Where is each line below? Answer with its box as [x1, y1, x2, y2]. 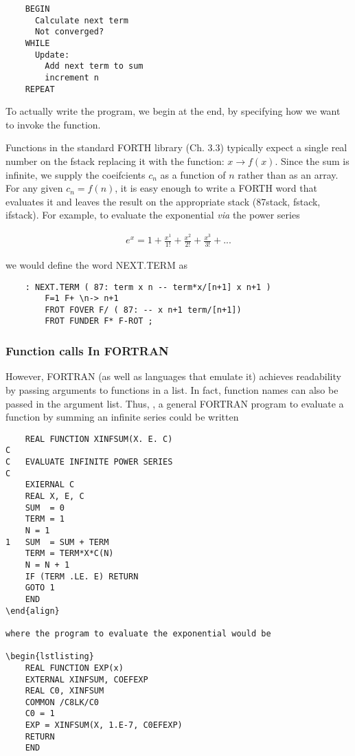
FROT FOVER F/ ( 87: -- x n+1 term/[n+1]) [45, 304, 242, 315]
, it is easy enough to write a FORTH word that [115, 181, 317, 195]
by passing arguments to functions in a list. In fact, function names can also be [5, 382, 339, 397]
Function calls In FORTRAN [5, 342, 169, 359]
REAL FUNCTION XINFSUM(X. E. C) [25, 434, 173, 444]
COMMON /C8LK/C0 [25, 697, 100, 707]
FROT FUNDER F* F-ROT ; [45, 316, 153, 326]
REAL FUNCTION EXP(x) [25, 663, 124, 673]
